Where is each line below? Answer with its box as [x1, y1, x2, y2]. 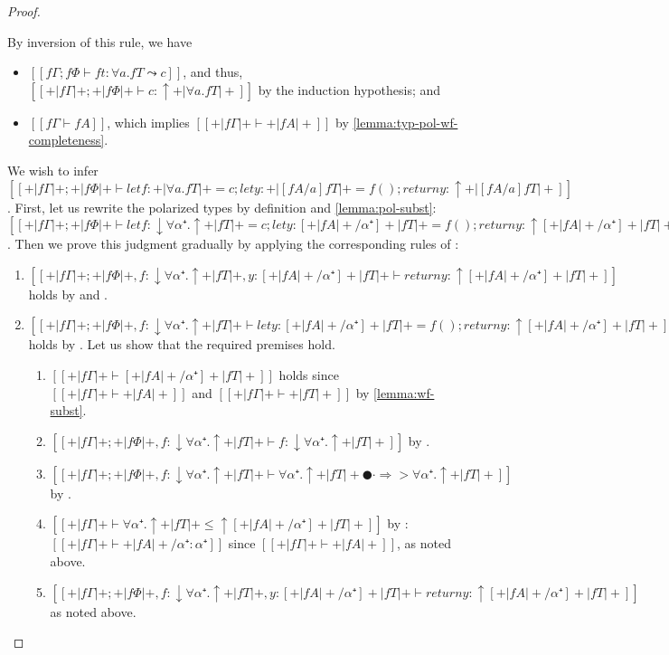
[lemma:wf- [373, 383, 435, 402]
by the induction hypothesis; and [258, 80, 441, 99]
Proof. [7, 2, 41, 20]
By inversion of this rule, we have [7, 32, 193, 51]
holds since [278, 365, 339, 384]
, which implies [107, 112, 190, 131]
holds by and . [28, 284, 108, 303]
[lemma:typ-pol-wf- [353, 112, 458, 131]
